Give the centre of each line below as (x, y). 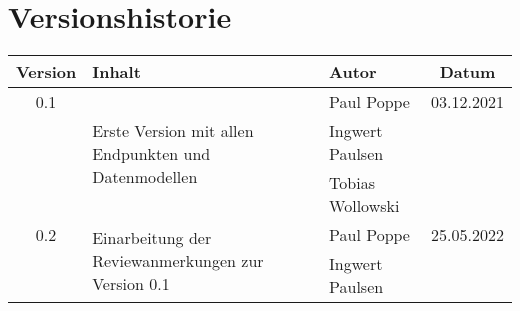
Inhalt (116, 72)
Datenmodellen (145, 177)
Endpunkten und (151, 154)
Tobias (352, 183)
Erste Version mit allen (173, 131)
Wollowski (364, 206)
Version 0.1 (131, 284)
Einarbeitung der (152, 238)
